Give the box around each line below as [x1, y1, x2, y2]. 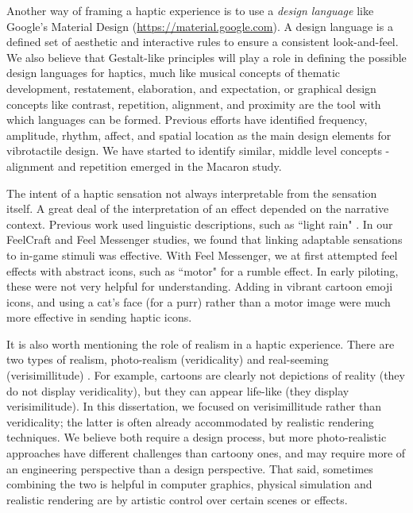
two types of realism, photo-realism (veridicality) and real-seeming [6, 351, 329, 368]
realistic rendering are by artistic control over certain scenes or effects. [6, 491, 348, 507]
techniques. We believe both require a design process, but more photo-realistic [6, 429, 387, 445]
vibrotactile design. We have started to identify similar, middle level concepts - [6, 142, 390, 159]
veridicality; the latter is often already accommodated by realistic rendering [6, 413, 374, 430]
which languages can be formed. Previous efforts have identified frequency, [6, 111, 368, 128]
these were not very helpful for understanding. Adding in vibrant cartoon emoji [6, 278, 393, 295]
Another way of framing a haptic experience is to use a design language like [6, 2, 374, 18]
